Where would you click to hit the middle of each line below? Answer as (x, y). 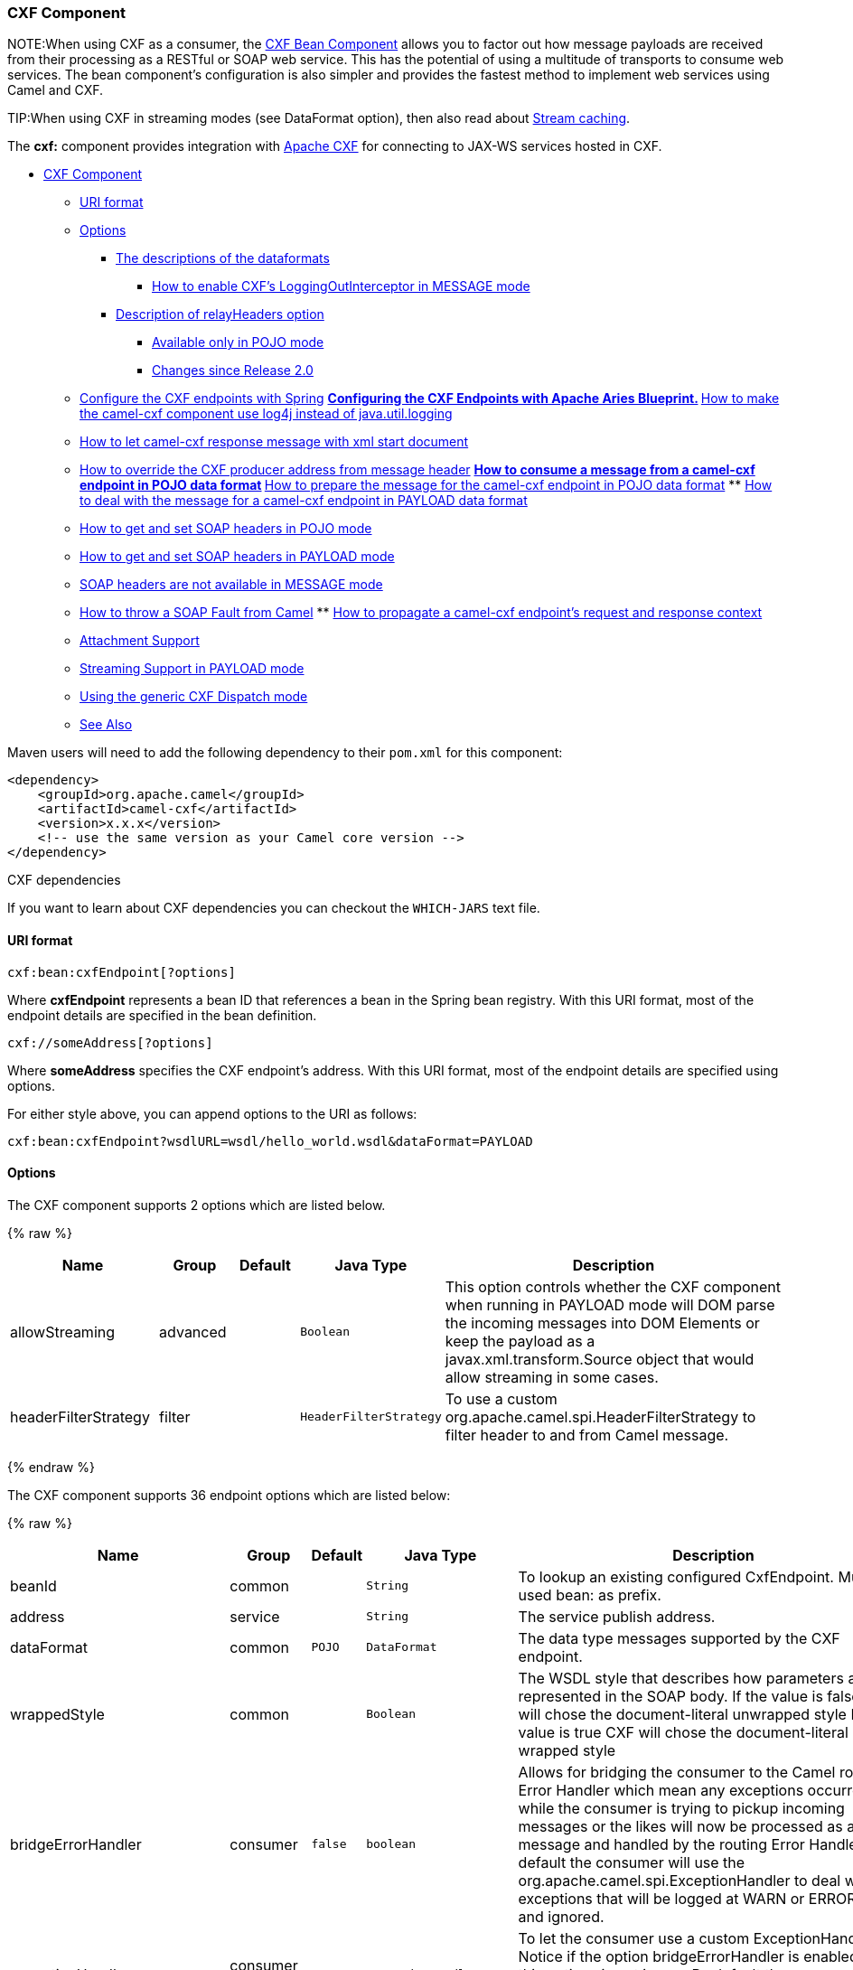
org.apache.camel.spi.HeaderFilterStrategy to (600, 1417)
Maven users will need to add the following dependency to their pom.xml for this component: (285, 753)
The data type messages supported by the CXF (679, 1638)
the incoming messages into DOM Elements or (602, 1323)
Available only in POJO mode (238, 342)
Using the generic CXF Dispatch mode (194, 697)
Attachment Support (140, 641)
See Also (106, 725)
